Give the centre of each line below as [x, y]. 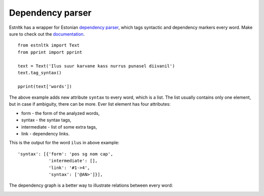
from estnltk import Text [49, 45]
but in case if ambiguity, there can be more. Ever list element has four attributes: [90, 104]
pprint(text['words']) [45, 86]
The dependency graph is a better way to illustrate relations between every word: [91, 185]
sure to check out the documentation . [47, 34]
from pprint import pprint [50, 52]
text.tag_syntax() [40, 73]
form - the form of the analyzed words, [60, 113]
